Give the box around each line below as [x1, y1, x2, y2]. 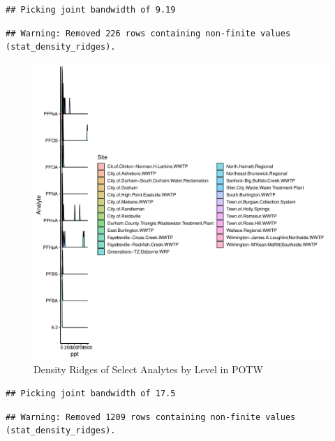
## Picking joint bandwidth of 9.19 [6, 5, 176, 15]
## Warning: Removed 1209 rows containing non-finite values [6, 412, 296, 422]
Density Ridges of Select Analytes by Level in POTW [33, 362, 263, 377]
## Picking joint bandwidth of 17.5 [6, 388, 176, 398]
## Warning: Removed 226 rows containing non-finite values [6, 28, 291, 38]
